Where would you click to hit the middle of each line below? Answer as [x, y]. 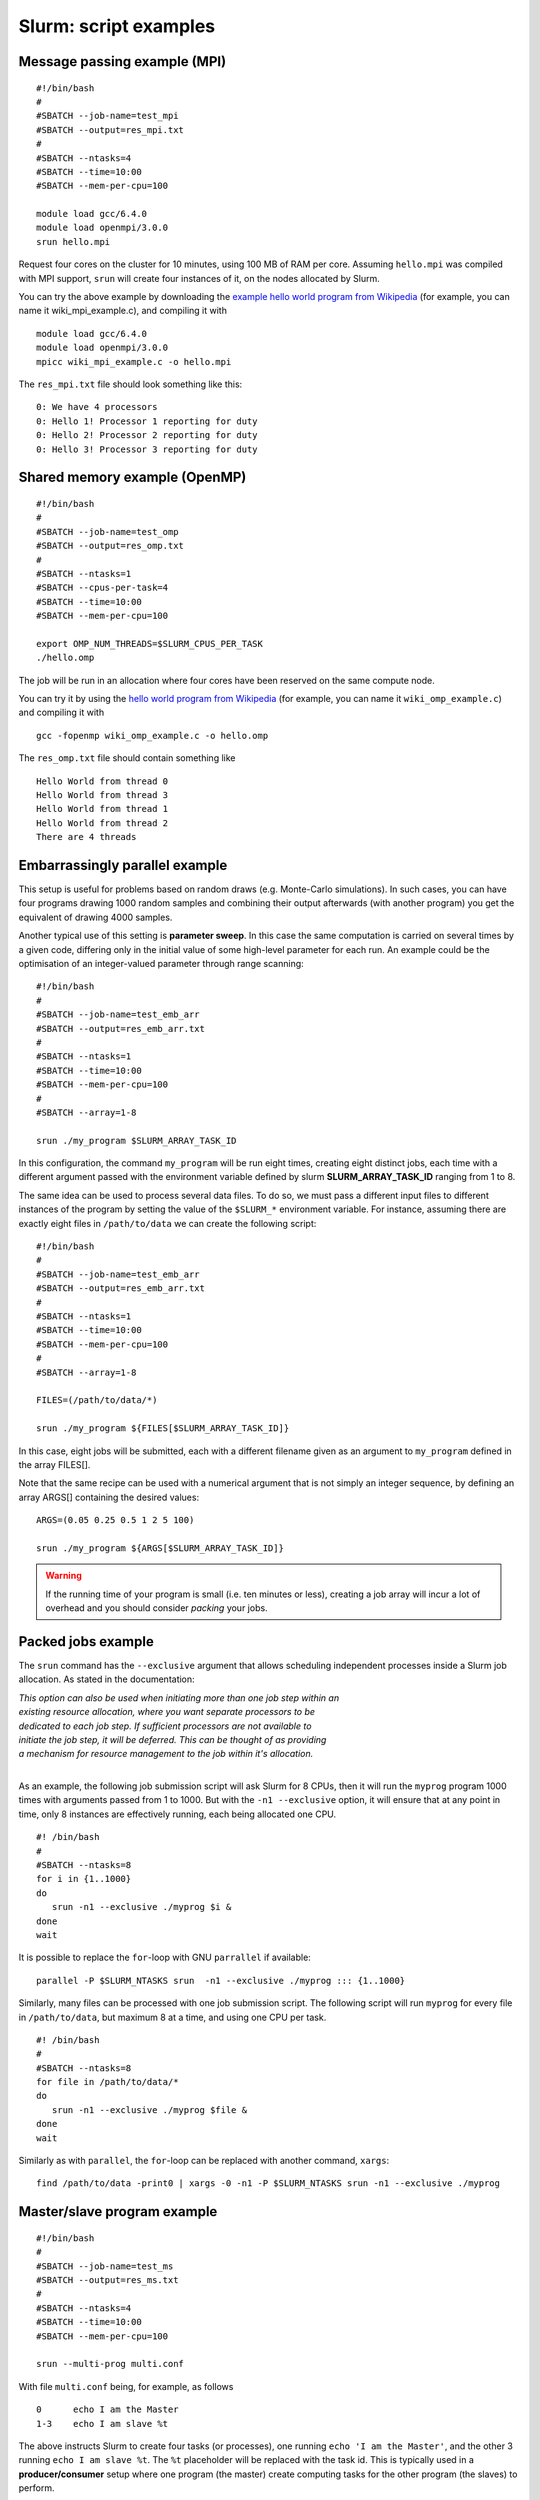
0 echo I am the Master [107, 2409]
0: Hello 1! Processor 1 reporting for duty [147, 421]
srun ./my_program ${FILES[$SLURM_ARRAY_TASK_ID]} [163, 1428]
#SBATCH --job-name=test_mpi [107, 116]
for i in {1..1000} [84, 1879]
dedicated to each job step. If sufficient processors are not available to [165, 1726]
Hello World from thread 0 [102, 781]
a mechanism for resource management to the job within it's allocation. [166, 1754]
